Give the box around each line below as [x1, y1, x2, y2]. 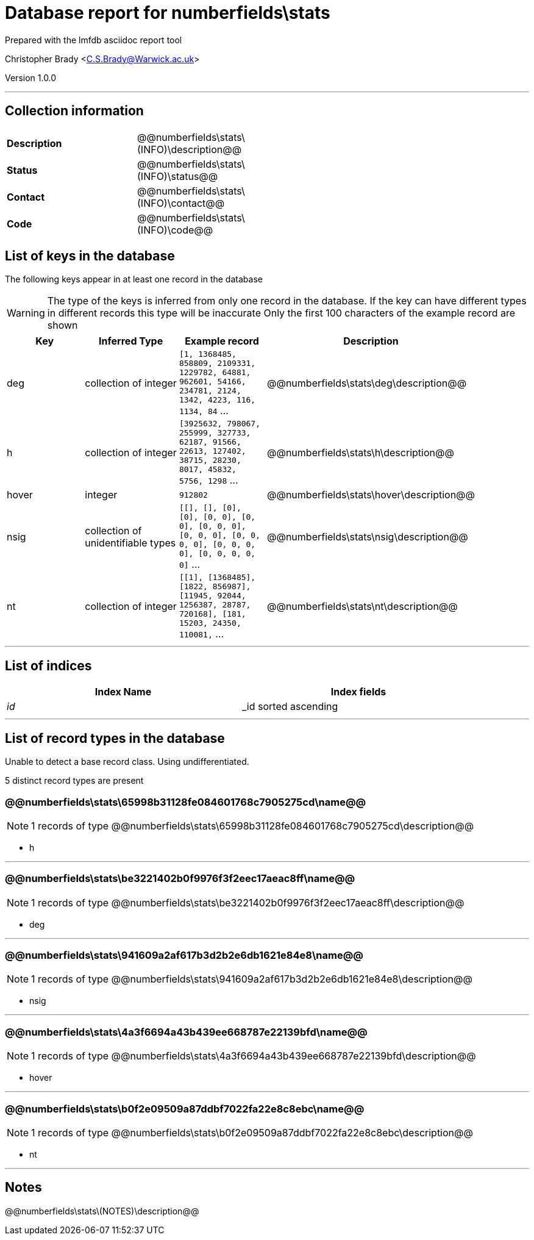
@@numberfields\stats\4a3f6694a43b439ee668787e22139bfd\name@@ [5, 1025, 368, 1038]
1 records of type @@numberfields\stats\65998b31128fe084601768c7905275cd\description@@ [31, 819, 474, 832]
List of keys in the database [5, 248, 175, 264]
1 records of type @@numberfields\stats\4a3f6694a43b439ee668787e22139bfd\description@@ [31, 1050, 476, 1063]
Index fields [330, 686, 386, 698]
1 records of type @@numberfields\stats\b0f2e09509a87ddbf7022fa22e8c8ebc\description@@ [31, 1126, 473, 1139]
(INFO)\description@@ [137, 143, 242, 156]
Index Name [94, 686, 152, 698]
